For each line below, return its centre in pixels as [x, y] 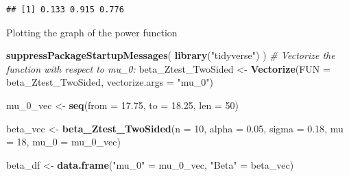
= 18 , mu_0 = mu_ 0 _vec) [63, 142]
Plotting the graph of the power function [92, 32]
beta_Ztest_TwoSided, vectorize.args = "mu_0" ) [110, 82]
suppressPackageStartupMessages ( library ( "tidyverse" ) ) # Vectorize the [171, 55]
